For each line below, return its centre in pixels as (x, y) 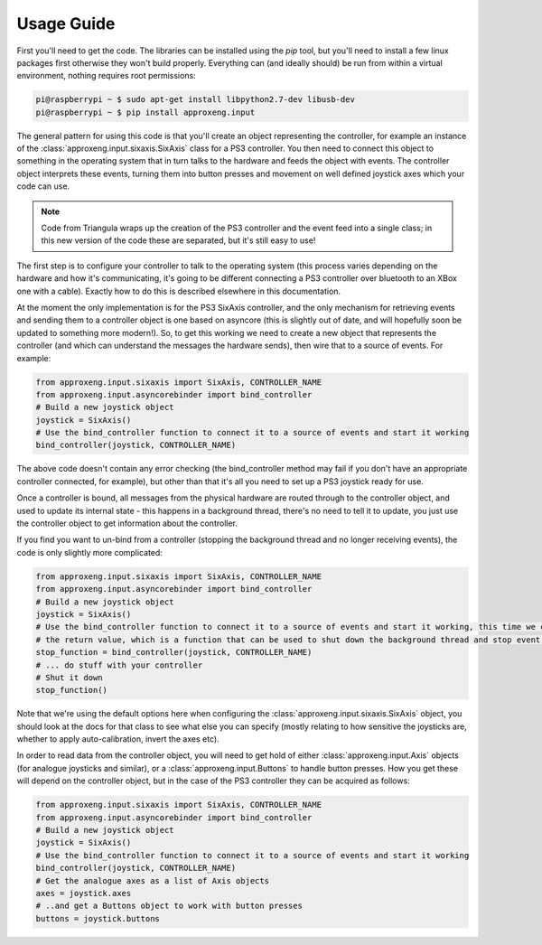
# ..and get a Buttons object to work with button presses (169, 906)
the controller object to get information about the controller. (127, 523)
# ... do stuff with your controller (119, 665)
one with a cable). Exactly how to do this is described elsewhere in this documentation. (179, 291)
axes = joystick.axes (84, 893)
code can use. (43, 186)
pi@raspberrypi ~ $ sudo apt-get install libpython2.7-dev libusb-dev (196, 100)
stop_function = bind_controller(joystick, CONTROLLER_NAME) (174, 652)
